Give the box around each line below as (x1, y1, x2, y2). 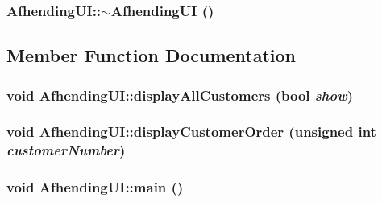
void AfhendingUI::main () (6, 177, 184, 197)
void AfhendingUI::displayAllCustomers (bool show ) (6, 85, 354, 105)
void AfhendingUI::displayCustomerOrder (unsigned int (6, 122, 376, 142)
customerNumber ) (6, 140, 126, 160)
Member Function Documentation (6, 43, 297, 68)
